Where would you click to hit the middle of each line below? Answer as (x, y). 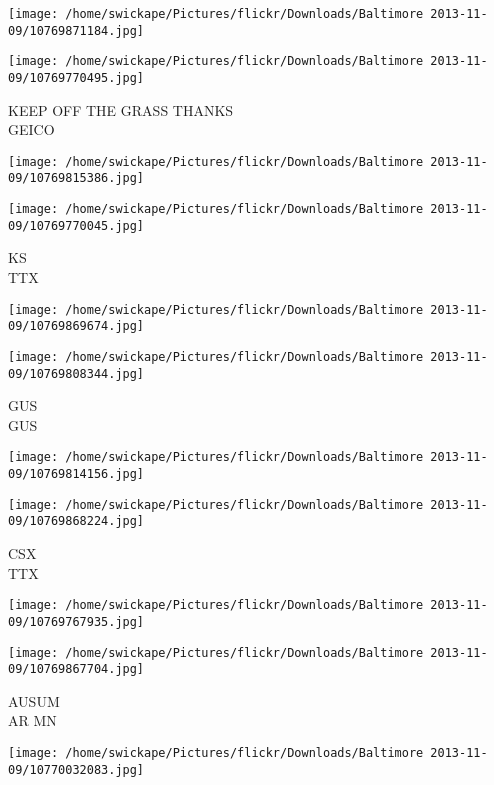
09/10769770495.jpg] (76, 77)
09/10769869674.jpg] (76, 326)
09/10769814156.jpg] (76, 474)
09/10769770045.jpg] (76, 225)
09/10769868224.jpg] (76, 521)
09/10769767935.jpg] (76, 621)
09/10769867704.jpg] (76, 669)
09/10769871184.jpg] (76, 30)
